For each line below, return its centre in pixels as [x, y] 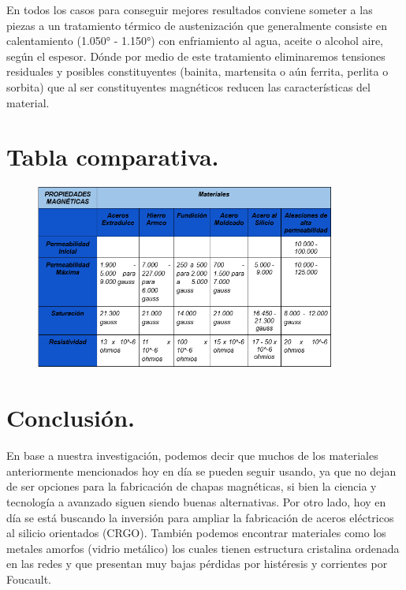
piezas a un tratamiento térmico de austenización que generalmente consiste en [197, 25]
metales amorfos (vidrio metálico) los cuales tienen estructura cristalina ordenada [203, 548]
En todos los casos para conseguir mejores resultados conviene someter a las [190, 9]
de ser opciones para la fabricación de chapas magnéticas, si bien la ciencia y [192, 486]
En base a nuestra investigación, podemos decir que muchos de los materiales [192, 456]
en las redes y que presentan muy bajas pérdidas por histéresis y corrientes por [197, 564]
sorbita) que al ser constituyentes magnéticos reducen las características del [188, 86]
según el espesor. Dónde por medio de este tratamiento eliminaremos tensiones [196, 56]
